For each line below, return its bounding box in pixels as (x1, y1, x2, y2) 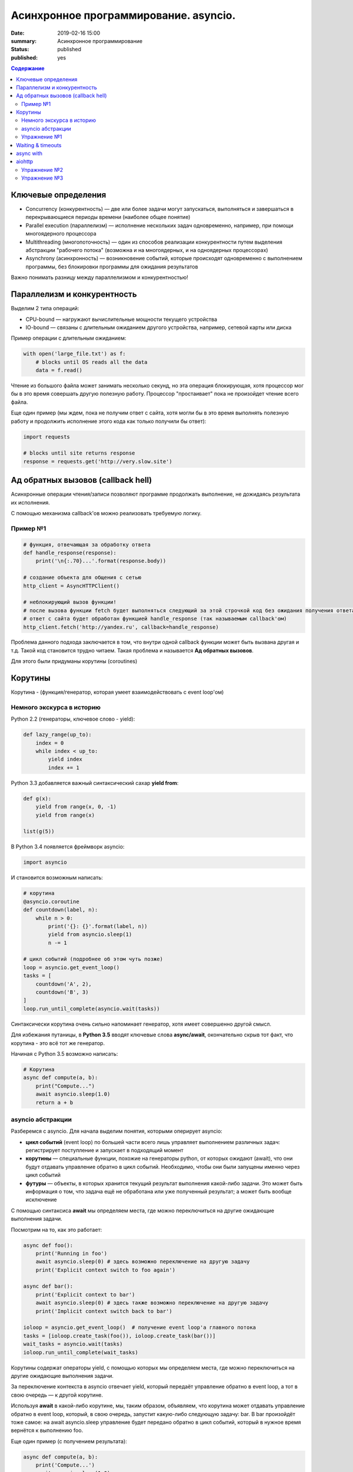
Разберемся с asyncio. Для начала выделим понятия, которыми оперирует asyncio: (11, 1128, 223, 1135)
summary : (11, 37, 37, 44)
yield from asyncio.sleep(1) (48, 931, 132, 938)
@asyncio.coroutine (23, 898, 79, 905)
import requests (23, 433, 71, 440)
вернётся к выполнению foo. (11, 1427, 84, 1434)
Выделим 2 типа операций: (11, 305, 79, 312)
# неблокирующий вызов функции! (23, 599, 117, 606)
